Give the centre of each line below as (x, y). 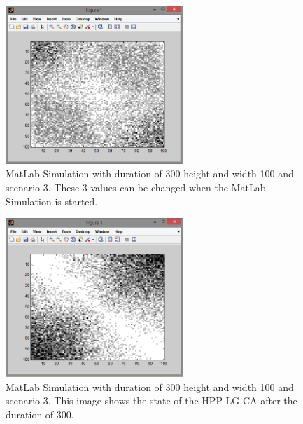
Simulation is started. (52, 201)
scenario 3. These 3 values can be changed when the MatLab (136, 187)
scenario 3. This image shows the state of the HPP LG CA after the (151, 401)
